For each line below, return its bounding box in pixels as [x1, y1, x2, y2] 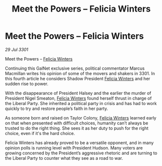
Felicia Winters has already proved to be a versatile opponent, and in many [5, 139, 154, 146]
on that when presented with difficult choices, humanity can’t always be [5, 120, 148, 126]
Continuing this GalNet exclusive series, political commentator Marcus [5, 65, 145, 71]
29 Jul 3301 [5, 46, 29, 52]
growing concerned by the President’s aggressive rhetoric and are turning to [5, 150, 158, 156]
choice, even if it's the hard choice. [5, 130, 75, 136]
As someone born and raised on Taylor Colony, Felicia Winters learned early [5, 115, 157, 121]
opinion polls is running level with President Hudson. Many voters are [5, 145, 143, 151]
